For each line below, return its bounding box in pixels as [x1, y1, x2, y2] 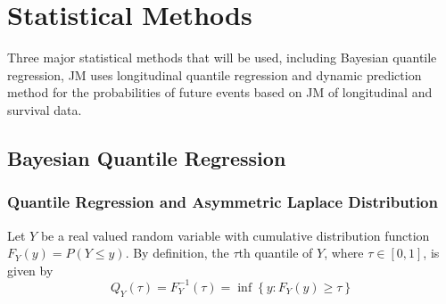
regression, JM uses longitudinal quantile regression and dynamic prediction [7, 65, 422, 84]
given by [7, 260, 54, 279]
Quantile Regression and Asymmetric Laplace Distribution [7, 191, 438, 213]
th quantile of [238, 243, 313, 262]
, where [324, 243, 364, 262]
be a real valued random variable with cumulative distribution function [40, 226, 430, 244]
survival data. [7, 100, 82, 119]
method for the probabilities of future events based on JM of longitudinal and [7, 83, 433, 102]
